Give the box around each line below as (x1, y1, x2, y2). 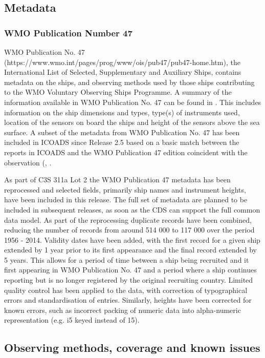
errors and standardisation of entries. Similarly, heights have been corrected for (4, 294, 252, 305)
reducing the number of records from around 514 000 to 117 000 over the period (4, 224, 255, 235)
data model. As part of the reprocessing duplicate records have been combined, (4, 214, 252, 225)
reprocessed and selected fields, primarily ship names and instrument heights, (4, 184, 246, 195)
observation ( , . (4, 157, 52, 167)
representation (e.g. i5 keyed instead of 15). (4, 314, 140, 325)
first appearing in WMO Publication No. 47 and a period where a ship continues (4, 264, 257, 275)
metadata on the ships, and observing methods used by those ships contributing (4, 76, 255, 87)
